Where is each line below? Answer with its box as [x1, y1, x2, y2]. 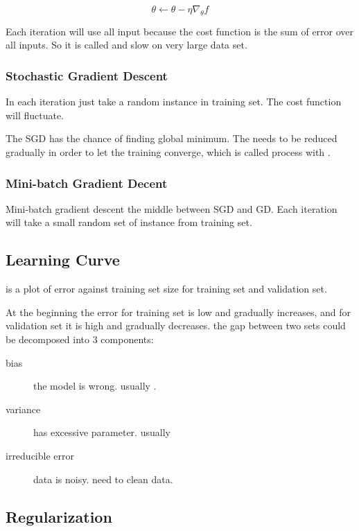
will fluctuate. [6, 107, 64, 122]
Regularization [6, 505, 112, 527]
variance [6, 401, 41, 416]
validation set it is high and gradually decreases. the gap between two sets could [6, 318, 346, 333]
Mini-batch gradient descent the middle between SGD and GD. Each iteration [6, 201, 338, 216]
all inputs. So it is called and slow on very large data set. [6, 37, 247, 52]
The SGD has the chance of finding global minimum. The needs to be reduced [6, 131, 338, 146]
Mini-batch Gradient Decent [6, 174, 168, 191]
